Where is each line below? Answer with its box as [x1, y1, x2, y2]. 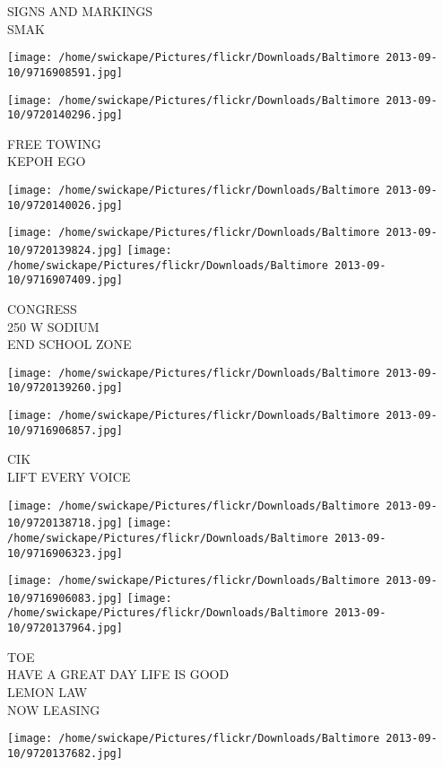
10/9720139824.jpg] [7, 243, 123, 257]
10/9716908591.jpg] [7, 65, 123, 79]
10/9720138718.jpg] [7, 517, 123, 530]
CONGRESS [7, 299, 77, 318]
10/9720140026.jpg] [7, 198, 123, 212]
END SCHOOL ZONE [7, 335, 132, 353]
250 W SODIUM [7, 317, 100, 336]
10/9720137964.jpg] [7, 622, 123, 635]
